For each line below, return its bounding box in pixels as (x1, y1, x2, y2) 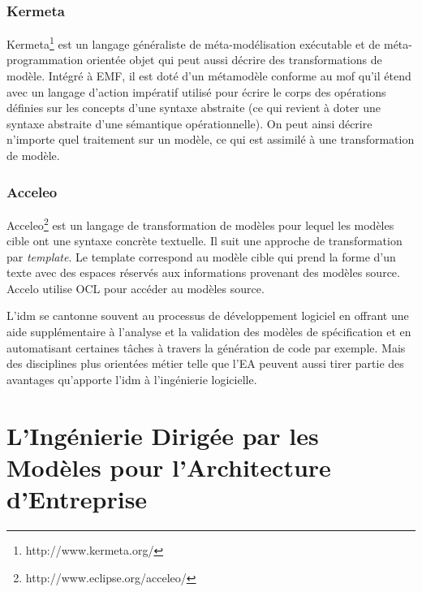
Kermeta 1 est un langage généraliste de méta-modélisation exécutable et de (6, 33, 381, 52)
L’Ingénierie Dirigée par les (6, 418, 319, 452)
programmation (6, 51, 84, 68)
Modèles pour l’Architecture (6, 450, 331, 483)
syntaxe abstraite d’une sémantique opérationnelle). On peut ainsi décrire (6, 115, 372, 132)
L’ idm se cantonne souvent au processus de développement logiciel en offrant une (6, 307, 409, 324)
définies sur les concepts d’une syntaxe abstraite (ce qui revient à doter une (6, 99, 381, 116)
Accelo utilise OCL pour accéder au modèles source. (6, 279, 265, 296)
